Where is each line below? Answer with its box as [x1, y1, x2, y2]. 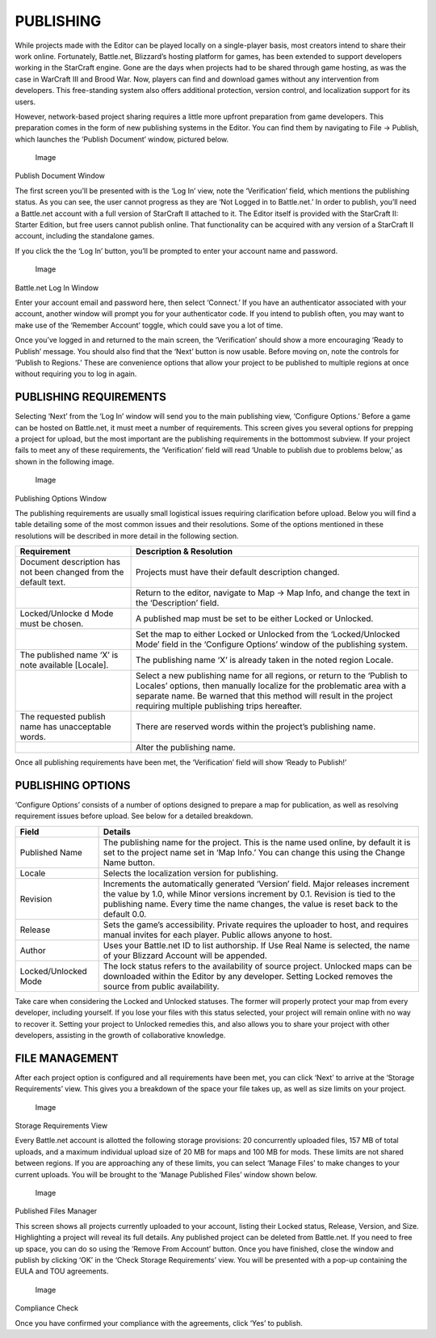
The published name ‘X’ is [19, 649, 119, 661]
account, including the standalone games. [15, 231, 155, 241]
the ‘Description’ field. [136, 597, 220, 609]
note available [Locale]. [19, 660, 109, 671]
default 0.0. [103, 908, 147, 919]
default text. [19, 576, 66, 588]
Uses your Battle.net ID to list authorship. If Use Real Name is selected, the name [103, 939, 410, 951]
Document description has [19, 556, 121, 568]
